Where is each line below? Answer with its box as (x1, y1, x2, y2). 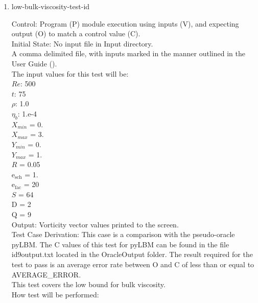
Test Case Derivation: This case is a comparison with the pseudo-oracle (11, 229, 235, 240)
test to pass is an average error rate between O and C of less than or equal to (11, 259, 254, 270)
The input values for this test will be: (11, 68, 129, 79)
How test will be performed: (11, 289, 99, 299)
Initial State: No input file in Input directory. (11, 38, 153, 49)
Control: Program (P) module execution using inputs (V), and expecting (11, 18, 239, 29)
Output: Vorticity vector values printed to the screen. (11, 219, 179, 229)
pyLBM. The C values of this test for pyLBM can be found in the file (11, 239, 229, 249)
